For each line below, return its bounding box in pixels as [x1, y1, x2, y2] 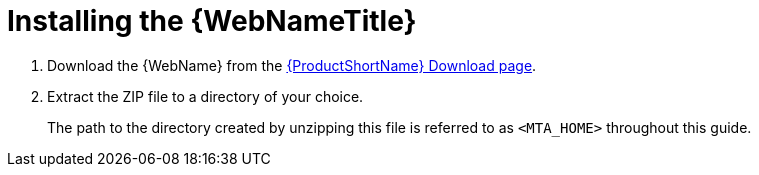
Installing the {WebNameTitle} [7, 4, 417, 38]
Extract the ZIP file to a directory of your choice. [47, 87, 364, 105]
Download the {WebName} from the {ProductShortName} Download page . [47, 56, 537, 74]
